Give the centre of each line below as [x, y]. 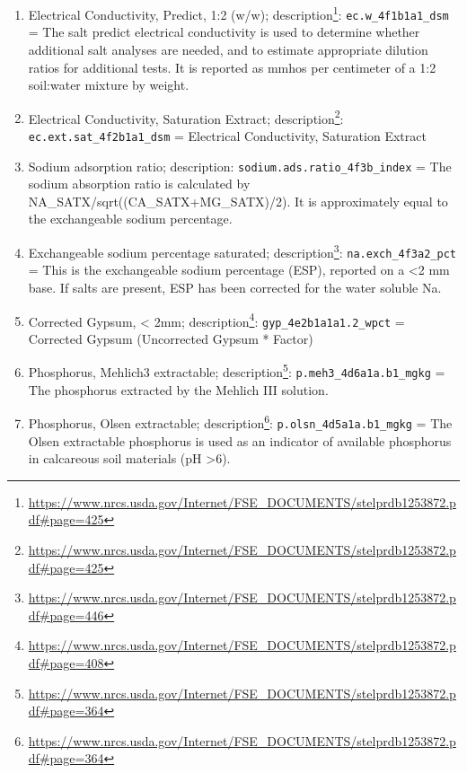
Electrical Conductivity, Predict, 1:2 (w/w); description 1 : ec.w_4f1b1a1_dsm [238, 13]
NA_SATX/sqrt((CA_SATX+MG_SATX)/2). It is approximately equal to [238, 201]
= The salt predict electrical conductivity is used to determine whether [224, 32]
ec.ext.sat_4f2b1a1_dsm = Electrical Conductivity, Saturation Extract [227, 135]
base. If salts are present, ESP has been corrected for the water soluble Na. [235, 287]
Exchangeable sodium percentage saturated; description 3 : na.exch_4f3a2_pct [242, 251]
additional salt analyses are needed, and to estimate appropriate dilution [228, 49]
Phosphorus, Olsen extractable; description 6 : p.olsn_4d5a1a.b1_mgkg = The [240, 422]
